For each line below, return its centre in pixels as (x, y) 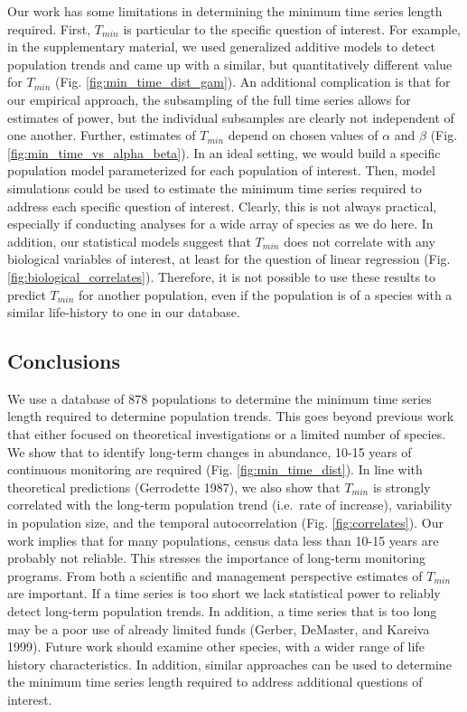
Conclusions (64, 361)
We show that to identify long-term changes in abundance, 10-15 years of (210, 451)
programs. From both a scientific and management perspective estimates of (215, 575)
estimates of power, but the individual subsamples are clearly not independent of (231, 117)
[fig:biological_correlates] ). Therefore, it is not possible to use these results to (222, 276)
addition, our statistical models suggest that (129, 241)
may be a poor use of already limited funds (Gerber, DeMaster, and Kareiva (219, 628)
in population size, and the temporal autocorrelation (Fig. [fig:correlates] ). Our (225, 523)
